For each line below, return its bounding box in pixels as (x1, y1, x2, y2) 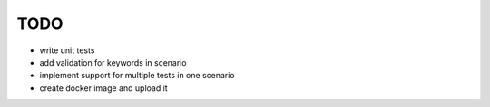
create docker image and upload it (39, 82, 168, 94)
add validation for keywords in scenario (39, 57, 187, 67)
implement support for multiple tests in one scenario (39, 70, 235, 81)
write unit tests (39, 45, 95, 56)
